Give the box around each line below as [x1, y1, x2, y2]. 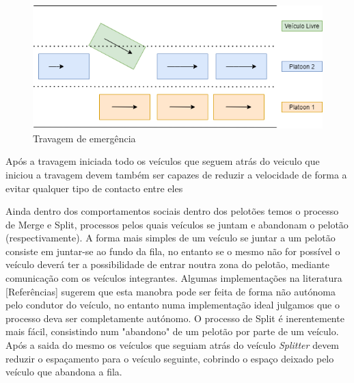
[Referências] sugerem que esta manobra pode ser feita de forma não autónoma [5, 284, 336, 298]
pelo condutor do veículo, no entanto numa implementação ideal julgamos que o [5, 298, 340, 312]
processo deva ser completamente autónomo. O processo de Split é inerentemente [5, 311, 344, 325]
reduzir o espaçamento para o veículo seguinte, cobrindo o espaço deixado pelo [5, 351, 334, 365]
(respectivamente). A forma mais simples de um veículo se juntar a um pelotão [5, 230, 336, 245]
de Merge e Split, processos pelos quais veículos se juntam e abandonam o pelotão [5, 217, 349, 231]
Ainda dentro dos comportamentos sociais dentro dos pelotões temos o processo [5, 204, 339, 218]
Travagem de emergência [33, 131, 136, 145]
